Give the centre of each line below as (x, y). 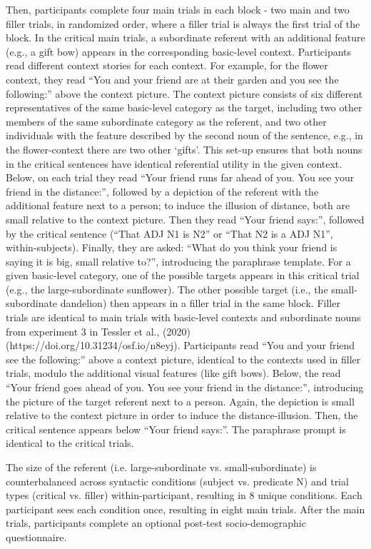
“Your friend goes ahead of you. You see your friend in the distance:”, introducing (185, 387)
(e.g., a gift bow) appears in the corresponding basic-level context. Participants (179, 51)
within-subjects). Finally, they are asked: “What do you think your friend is (172, 247)
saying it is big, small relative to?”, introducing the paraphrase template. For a (178, 261)
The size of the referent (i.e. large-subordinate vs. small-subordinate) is (161, 467)
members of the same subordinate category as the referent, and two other (166, 121)
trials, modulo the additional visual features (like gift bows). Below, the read (173, 373)
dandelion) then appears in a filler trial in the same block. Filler (200, 303)
